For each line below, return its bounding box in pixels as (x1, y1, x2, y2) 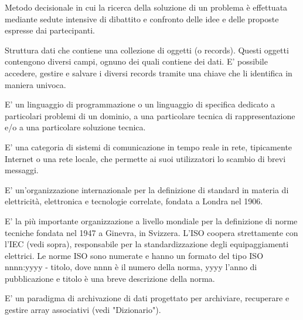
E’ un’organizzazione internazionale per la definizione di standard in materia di (5, 183, 289, 196)
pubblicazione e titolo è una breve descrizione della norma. (5, 272, 215, 284)
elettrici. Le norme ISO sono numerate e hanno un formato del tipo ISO (5, 249, 264, 261)
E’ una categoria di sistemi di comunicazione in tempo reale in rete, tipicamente (5, 140, 292, 153)
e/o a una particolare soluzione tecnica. (5, 121, 146, 133)
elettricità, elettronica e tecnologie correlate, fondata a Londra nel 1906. (5, 195, 263, 207)
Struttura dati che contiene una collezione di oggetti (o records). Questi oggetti (5, 43, 289, 56)
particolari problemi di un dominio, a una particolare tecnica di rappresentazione (5, 109, 295, 122)
